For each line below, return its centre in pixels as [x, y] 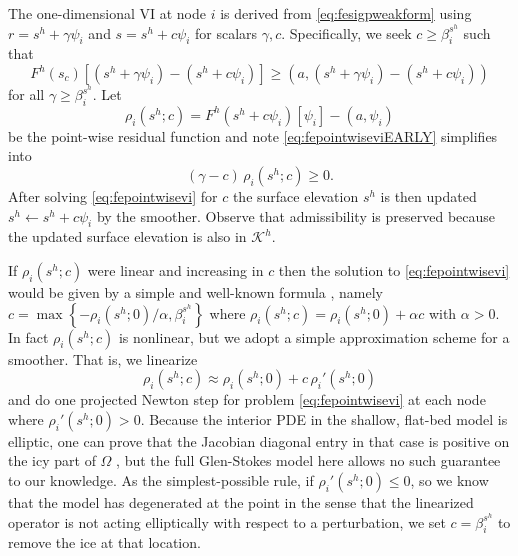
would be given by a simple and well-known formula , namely [196, 292]
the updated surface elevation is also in [127, 236]
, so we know [449, 480]
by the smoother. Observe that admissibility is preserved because [296, 215]
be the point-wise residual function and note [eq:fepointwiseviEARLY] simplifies [253, 135]
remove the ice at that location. [104, 542]
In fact [28, 336]
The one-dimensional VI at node [107, 13]
